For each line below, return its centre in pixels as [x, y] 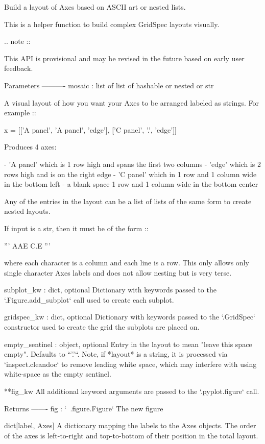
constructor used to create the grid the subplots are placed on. [102, 327]
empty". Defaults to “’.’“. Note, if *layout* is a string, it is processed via [116, 354]
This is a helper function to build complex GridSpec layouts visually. [112, 24]
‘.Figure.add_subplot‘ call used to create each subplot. [89, 299]
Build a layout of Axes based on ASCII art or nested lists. [95, 7]
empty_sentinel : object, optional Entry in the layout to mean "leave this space [128, 344]
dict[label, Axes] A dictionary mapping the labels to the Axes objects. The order [130, 425]
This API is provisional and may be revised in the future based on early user [124, 58]
